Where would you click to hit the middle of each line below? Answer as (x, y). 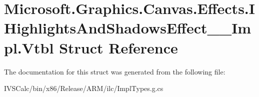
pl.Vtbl (29, 47)
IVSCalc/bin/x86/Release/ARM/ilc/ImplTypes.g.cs (84, 88)
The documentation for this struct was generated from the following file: (115, 71)
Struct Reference (118, 47)
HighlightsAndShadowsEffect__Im (128, 28)
